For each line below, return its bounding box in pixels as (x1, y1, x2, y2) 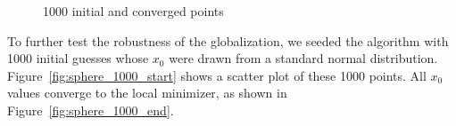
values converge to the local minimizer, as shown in (7, 83, 287, 102)
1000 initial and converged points (43, 2, 224, 20)
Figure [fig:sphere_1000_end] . (7, 100, 174, 119)
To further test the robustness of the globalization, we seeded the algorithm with (7, 31, 449, 50)
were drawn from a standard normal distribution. (169, 49, 438, 67)
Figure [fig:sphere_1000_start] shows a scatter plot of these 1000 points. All (7, 66, 427, 84)
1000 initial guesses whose (7, 49, 149, 67)
